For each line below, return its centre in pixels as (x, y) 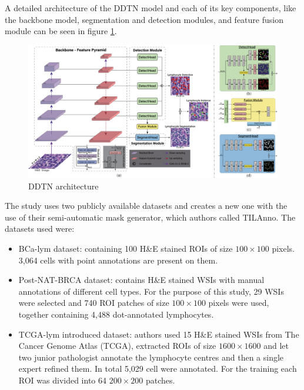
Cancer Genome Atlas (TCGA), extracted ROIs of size (117, 346)
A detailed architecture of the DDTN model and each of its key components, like (151, 8)
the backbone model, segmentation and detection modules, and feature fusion (144, 19)
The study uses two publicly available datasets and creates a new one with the (146, 206)
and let (276, 346)
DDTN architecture (64, 186)
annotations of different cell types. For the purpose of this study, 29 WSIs (151, 291)
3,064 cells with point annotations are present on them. (118, 260)
